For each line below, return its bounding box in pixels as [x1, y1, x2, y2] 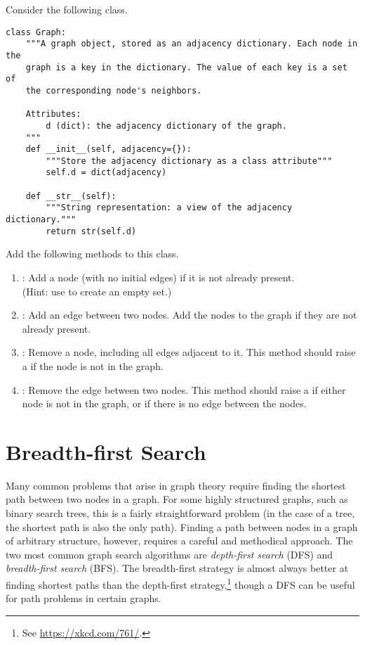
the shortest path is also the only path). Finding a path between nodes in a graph [6, 519, 358, 534]
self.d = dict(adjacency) [46, 167, 167, 178]
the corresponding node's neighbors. [25, 85, 202, 96]
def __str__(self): [25, 191, 117, 201]
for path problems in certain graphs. [6, 591, 161, 606]
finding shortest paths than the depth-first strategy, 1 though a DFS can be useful [6, 575, 355, 592]
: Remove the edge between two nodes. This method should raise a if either [22, 382, 346, 397]
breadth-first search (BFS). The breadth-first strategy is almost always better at [6, 561, 349, 575]
